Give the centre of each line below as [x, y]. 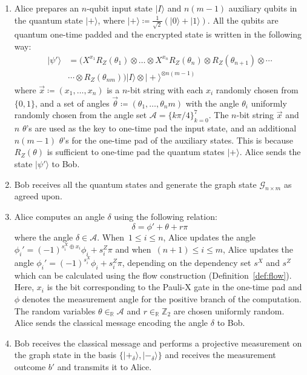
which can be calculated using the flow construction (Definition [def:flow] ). [153, 275]
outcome [30, 366]
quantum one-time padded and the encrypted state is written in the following [158, 34]
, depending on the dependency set [187, 263]
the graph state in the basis [65, 355]
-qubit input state [120, 8]
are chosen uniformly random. [229, 310]
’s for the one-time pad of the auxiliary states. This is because [178, 140]
